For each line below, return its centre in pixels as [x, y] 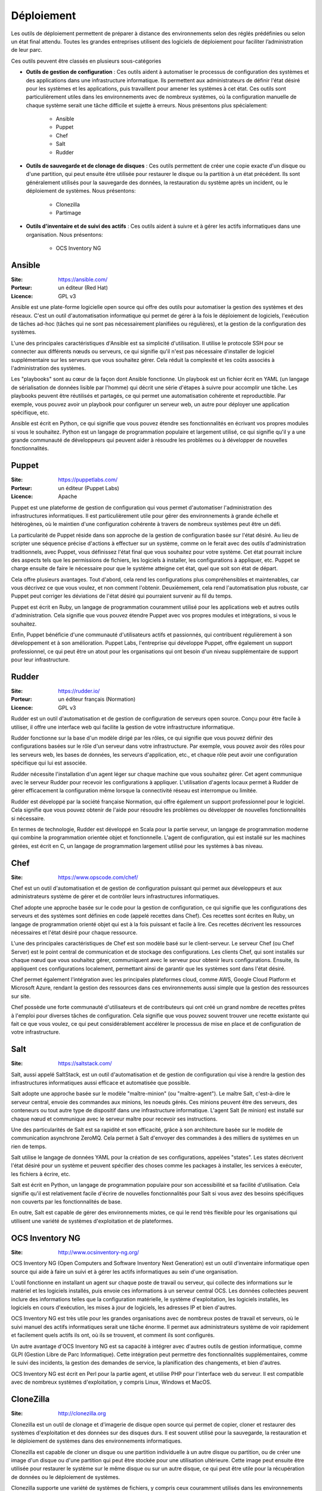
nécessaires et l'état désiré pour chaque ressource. [74, 932]
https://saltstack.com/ [85, 1063]
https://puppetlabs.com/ [88, 480]
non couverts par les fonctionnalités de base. [66, 1202]
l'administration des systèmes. [49, 368]
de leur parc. [27, 50]
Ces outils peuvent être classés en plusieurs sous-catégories [86, 61]
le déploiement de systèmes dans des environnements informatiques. [97, 1441]
